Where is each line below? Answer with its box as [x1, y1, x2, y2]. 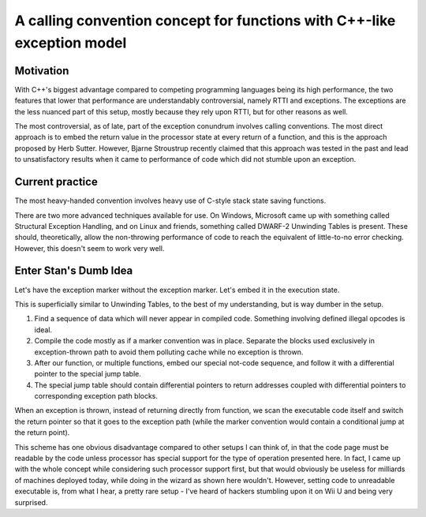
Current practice [14, 175, 98, 189]
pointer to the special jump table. [34, 369, 141, 379]
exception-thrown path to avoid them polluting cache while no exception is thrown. [34, 347, 304, 357]
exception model [14, 34, 127, 51]
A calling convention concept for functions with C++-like [14, 12, 396, 29]
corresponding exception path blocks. [34, 391, 158, 401]
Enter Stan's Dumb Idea [14, 264, 133, 278]
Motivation [14, 64, 69, 77]
